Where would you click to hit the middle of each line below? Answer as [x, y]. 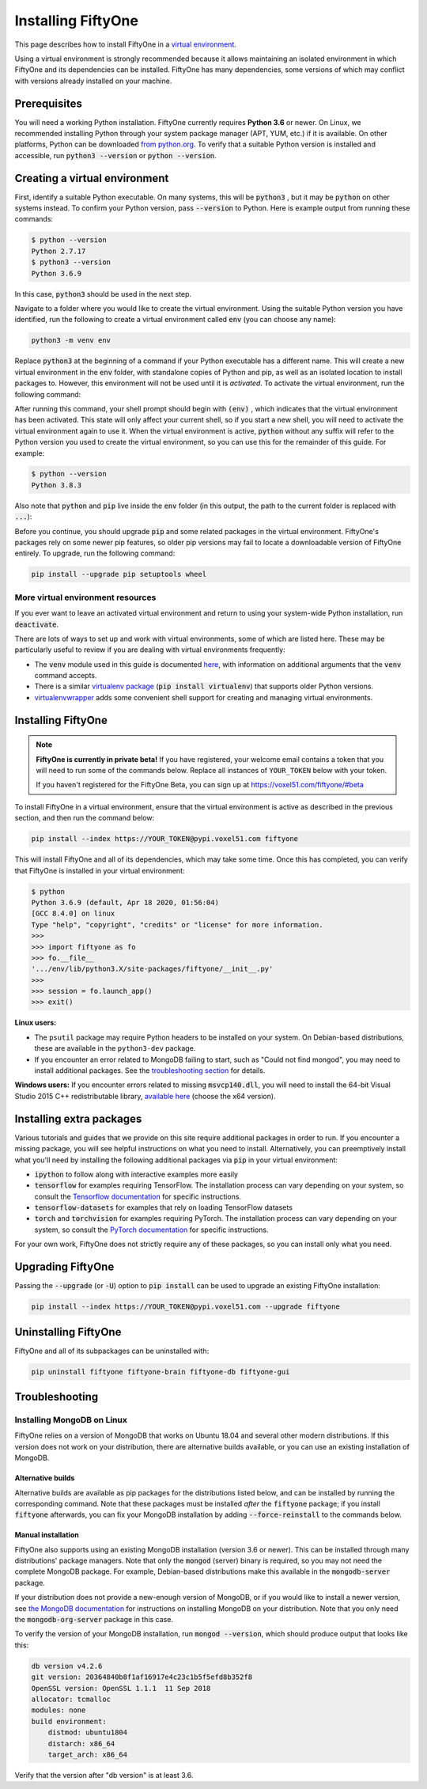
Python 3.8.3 [57, 485]
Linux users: [36, 1023]
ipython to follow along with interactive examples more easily [136, 1174]
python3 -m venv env [71, 341]
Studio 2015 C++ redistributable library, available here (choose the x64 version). [145, 1096]
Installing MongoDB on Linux [71, 1419]
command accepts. [66, 676]
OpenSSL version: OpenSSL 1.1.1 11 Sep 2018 [121, 1688]
